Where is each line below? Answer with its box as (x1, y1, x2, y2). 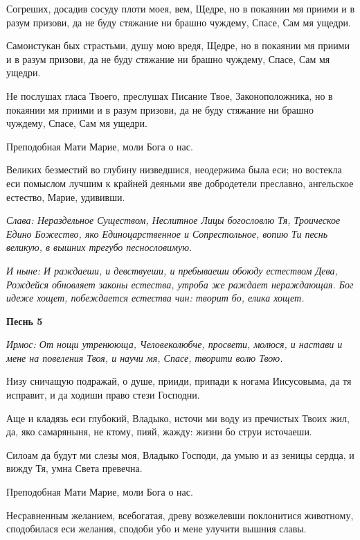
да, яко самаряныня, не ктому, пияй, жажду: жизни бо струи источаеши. (6, 424, 312, 439)
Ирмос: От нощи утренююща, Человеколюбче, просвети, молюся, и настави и (6, 337, 343, 351)
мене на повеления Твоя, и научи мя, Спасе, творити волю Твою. (6, 350, 283, 365)
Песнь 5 (6, 313, 43, 328)
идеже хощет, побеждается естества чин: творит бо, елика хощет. (6, 290, 305, 305)
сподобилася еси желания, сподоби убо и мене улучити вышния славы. (6, 521, 307, 536)
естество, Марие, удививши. (6, 189, 125, 204)
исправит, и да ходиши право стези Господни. (6, 387, 200, 402)
